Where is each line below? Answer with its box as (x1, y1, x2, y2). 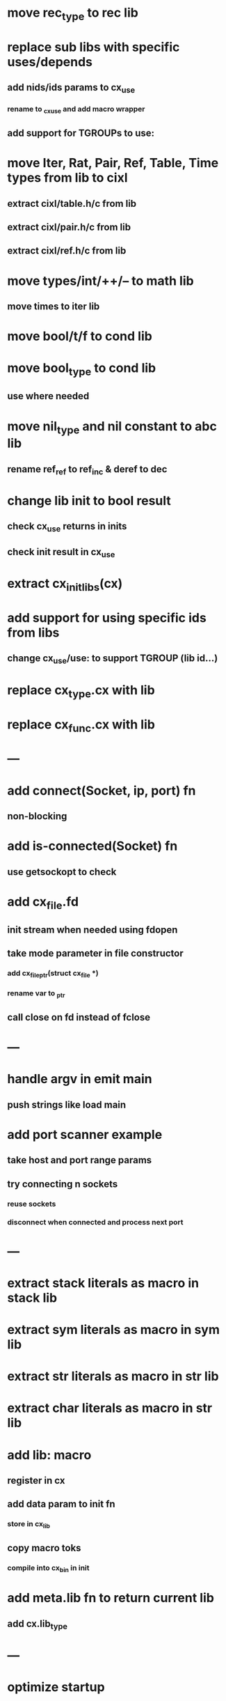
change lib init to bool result (7, 492, 172, 508)
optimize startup (7, 1679, 106, 1695)
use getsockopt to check (7, 866, 117, 878)
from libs (7, 625, 60, 641)
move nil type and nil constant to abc (7, 418, 217, 437)
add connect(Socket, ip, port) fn (7, 782, 196, 798)
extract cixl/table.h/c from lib (7, 197, 137, 210)
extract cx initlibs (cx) (7, 576, 123, 593)
